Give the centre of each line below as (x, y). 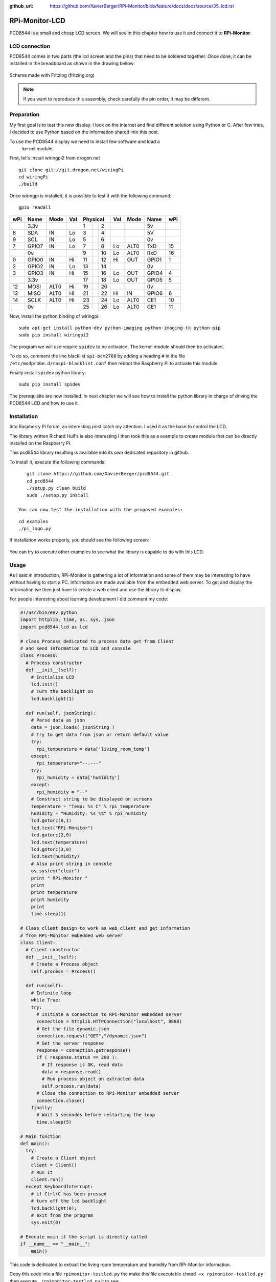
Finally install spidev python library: (48, 373)
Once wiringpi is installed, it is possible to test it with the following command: (90, 195)
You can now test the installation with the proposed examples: (101, 510)
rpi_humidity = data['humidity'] (78, 778)
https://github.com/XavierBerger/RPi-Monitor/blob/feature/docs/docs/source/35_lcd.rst (142, 6)
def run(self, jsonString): (61, 713)
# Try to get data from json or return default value (100, 734)
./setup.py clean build (56, 488)
